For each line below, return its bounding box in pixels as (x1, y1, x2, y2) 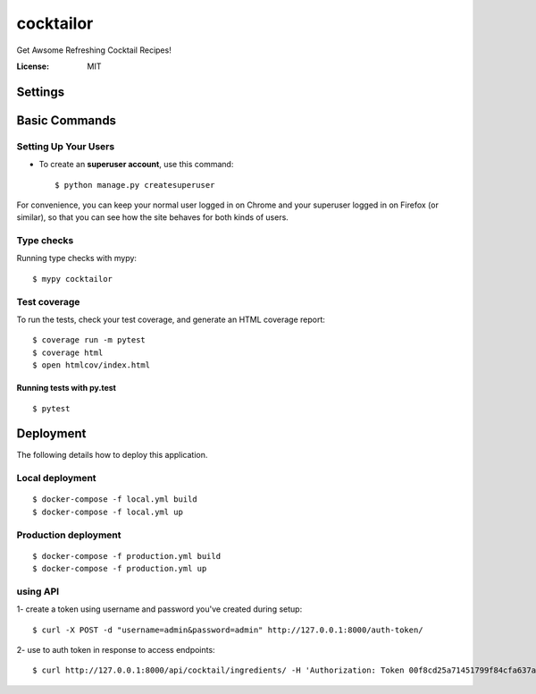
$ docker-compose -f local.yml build (32, 495, 198, 504)
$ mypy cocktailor (32, 274, 113, 284)
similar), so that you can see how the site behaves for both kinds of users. (16, 212, 289, 223)
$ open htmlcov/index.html (32, 360, 151, 370)
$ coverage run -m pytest (32, 335, 147, 345)
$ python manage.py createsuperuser (54, 180, 215, 190)
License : (16, 61, 49, 72)
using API (16, 585, 60, 597)
